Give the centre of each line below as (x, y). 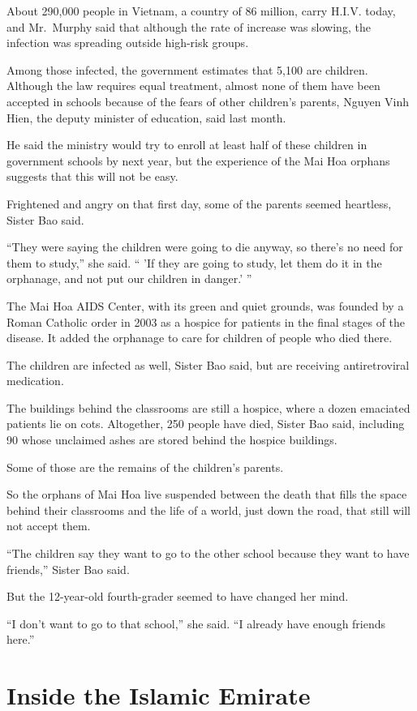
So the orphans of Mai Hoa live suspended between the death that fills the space (207, 494)
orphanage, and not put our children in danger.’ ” (129, 278)
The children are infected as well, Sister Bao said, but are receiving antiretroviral (208, 364)
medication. (35, 381)
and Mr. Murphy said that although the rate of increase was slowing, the (189, 26)
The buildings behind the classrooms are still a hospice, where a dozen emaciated (208, 407)
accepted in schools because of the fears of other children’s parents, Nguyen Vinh (208, 101)
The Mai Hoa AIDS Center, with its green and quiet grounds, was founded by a (205, 305)
